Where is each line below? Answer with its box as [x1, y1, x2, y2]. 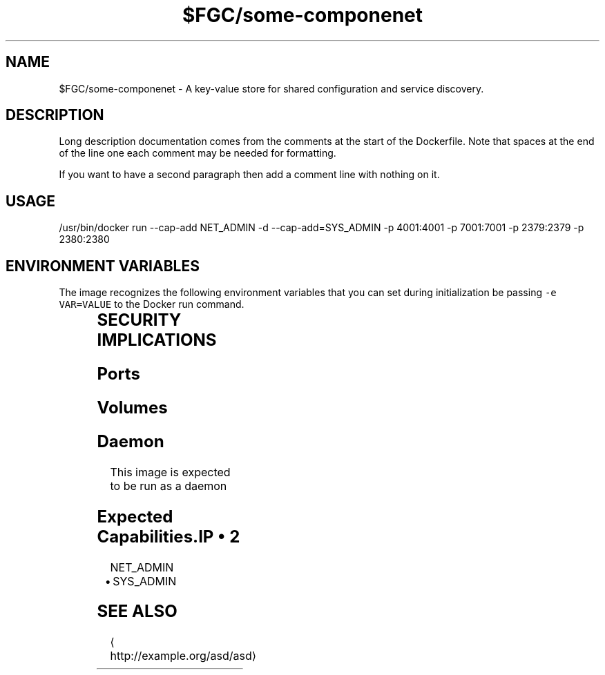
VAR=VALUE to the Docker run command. [59, 298, 244, 311]
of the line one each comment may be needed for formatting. [59, 147, 336, 159]
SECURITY [97, 310, 182, 331]
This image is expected [110, 464, 231, 479]
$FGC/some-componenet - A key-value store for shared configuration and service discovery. [59, 82, 484, 95]
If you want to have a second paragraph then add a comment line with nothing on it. [59, 168, 440, 181]
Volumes [97, 397, 168, 418]
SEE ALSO [97, 601, 177, 622]
